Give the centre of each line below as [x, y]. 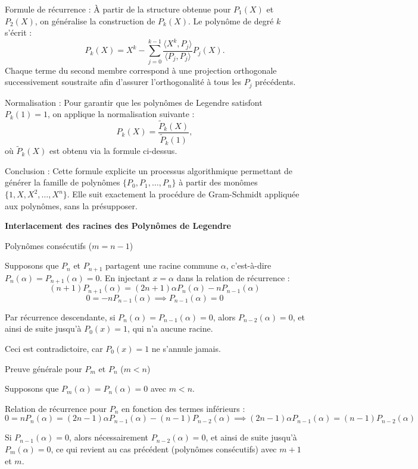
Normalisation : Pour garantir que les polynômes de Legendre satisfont [134, 102]
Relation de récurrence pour [56, 408]
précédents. [275, 82]
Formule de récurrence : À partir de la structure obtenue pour [118, 9]
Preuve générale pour [43, 368]
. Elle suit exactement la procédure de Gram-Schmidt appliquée [183, 194]
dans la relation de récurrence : [233, 277]
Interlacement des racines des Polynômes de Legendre [118, 226]
